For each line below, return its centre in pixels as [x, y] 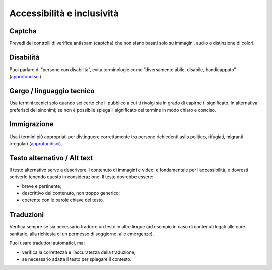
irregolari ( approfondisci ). [36, 143]
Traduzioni [26, 215]
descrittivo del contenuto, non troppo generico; [71, 193]
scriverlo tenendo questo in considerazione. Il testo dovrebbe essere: [81, 177]
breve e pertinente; [42, 186]
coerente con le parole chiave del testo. [63, 200]
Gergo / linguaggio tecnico [52, 91]
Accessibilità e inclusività [64, 13]
